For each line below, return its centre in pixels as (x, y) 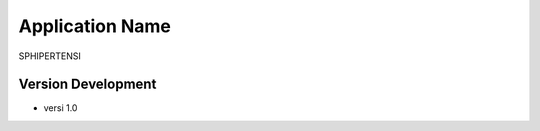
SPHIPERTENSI (50, 56)
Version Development (87, 84)
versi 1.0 (60, 108)
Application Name (95, 26)
